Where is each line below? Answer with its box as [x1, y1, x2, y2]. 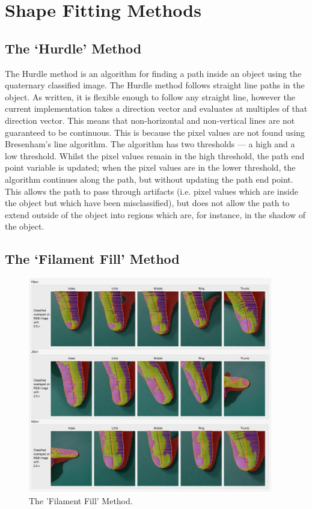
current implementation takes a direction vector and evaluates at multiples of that [5, 102, 308, 115]
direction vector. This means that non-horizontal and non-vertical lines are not [5, 114, 295, 126]
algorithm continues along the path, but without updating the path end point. [5, 172, 293, 185]
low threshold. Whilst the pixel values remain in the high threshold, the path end [5, 149, 305, 162]
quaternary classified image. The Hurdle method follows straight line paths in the [5, 79, 305, 91]
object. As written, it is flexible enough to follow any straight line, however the [5, 90, 295, 103]
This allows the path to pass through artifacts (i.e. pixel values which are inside [5, 184, 298, 197]
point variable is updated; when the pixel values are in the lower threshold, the [5, 161, 296, 174]
